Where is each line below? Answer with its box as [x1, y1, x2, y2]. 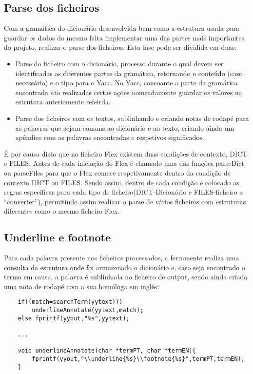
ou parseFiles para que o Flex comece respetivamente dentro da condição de [4, 167, 231, 177]
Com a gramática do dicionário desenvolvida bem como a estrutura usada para [4, 23, 240, 33]
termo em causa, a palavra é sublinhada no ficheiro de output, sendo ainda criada [4, 272, 248, 282]
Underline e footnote [4, 230, 111, 245]
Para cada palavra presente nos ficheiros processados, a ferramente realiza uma [4, 253, 239, 263]
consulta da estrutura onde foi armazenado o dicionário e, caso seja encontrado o [4, 262, 245, 272]
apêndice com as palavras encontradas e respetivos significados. [15, 132, 204, 142]
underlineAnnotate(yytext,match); [32, 307, 144, 314]
